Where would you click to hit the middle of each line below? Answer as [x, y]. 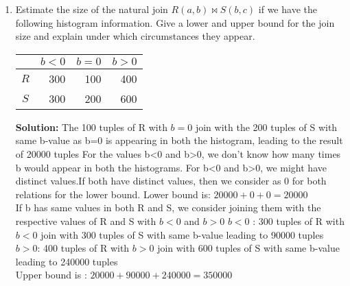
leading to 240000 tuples [67, 261]
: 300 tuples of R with [299, 221]
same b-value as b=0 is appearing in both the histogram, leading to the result [179, 140]
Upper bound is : [51, 275]
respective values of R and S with [86, 221]
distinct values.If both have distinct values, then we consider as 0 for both [171, 181]
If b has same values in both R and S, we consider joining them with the [168, 207]
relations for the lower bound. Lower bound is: [113, 194]
